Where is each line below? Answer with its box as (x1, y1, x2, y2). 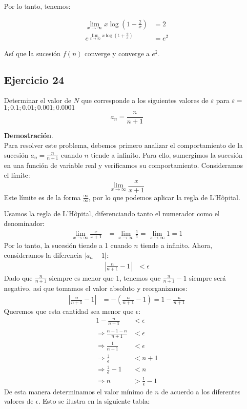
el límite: (4, 169, 30, 180)
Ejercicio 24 (4, 72, 64, 87)
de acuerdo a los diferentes (161, 386, 241, 396)
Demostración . (4, 130, 53, 141)
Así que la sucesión (4, 48, 61, 58)
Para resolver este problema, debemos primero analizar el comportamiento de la (4, 140, 243, 150)
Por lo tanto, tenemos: (4, 1, 71, 11)
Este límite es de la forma (4, 192, 81, 202)
